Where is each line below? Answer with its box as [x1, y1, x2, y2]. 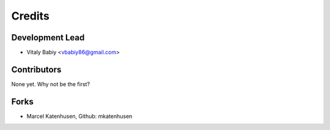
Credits [11, 9, 50, 23]
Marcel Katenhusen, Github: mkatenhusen [26, 112, 133, 120]
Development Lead [11, 32, 85, 43]
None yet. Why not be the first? [11, 80, 90, 88]
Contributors [11, 64, 62, 74]
